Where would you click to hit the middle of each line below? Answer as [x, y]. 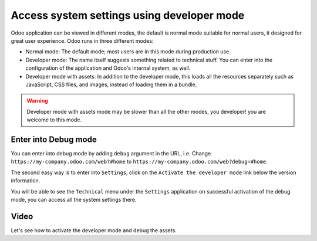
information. [26, 181]
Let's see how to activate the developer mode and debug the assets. [94, 230]
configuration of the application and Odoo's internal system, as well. [108, 68]
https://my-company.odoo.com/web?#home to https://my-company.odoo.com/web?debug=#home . [139, 162]
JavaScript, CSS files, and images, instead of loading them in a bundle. [111, 84]
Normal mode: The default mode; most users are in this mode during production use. [128, 52]
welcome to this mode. [54, 120]
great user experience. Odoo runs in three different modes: [82, 40]
